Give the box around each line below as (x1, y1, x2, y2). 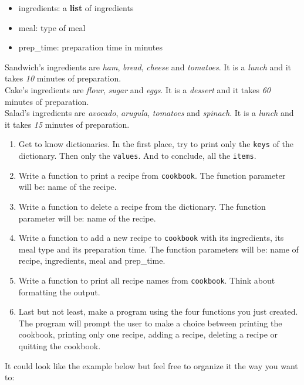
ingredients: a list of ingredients (18, 2, 134, 13)
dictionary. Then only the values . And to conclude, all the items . (18, 149, 256, 161)
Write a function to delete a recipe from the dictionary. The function (18, 200, 266, 212)
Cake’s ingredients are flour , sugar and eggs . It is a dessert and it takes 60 (5, 83, 271, 96)
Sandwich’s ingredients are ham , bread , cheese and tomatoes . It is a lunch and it (5, 60, 292, 73)
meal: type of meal (18, 21, 86, 33)
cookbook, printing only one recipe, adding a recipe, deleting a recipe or (18, 328, 278, 340)
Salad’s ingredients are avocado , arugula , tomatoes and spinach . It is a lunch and (5, 107, 294, 119)
